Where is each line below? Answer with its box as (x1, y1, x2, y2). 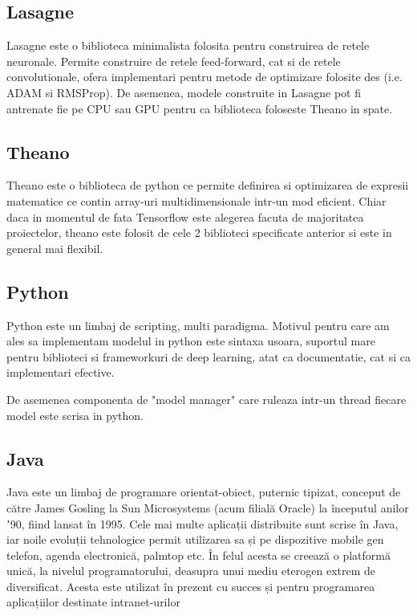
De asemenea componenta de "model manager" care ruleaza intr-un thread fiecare (6, 390, 407, 407)
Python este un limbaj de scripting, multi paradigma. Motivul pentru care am (6, 316, 390, 333)
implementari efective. (6, 364, 115, 381)
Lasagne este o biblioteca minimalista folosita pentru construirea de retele (6, 37, 370, 54)
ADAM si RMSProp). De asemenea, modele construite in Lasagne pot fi (6, 84, 361, 100)
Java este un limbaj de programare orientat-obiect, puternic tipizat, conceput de (6, 483, 401, 500)
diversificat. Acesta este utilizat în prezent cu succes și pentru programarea (6, 577, 375, 594)
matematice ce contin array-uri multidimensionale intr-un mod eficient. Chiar (6, 192, 387, 209)
